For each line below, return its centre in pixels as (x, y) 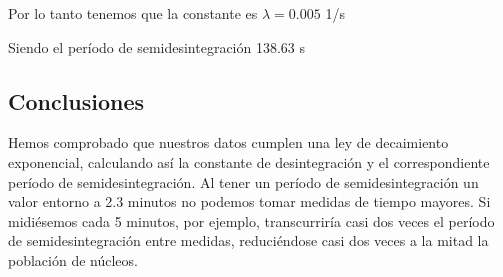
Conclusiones (76, 100)
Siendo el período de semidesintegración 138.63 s (157, 46)
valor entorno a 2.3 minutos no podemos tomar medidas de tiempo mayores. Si (249, 201)
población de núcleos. (73, 259)
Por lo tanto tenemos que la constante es (133, 13)
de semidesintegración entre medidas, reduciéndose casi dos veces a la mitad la (248, 240)
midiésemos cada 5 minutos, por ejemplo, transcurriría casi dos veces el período (251, 220)
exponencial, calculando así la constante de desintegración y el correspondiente (249, 161)
